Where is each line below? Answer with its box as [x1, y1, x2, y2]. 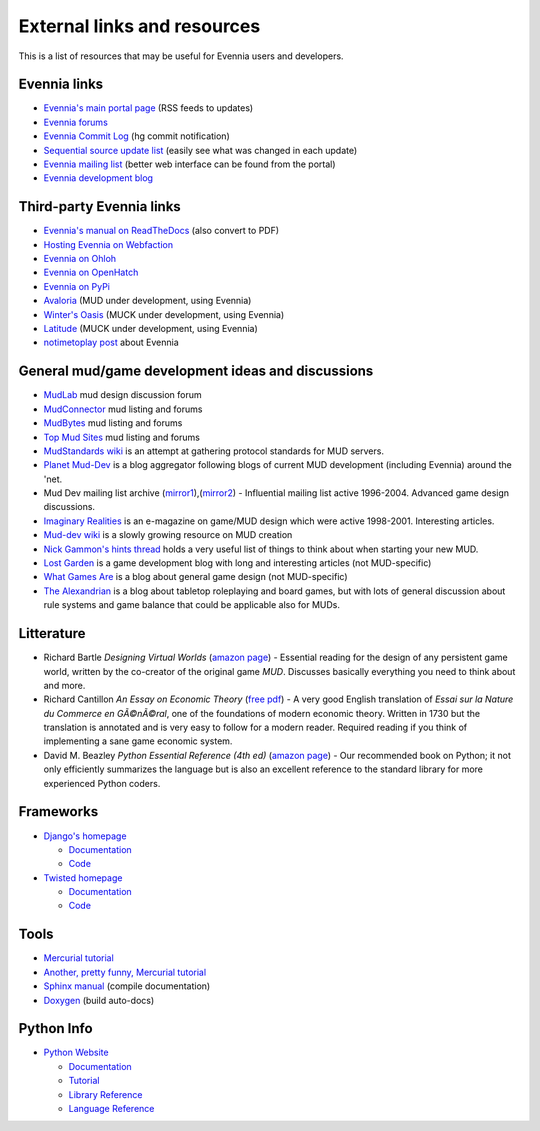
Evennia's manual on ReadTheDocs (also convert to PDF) [43, 225, 280, 237]
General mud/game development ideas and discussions [18, 363, 374, 380]
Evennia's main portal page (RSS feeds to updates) [43, 102, 254, 114]
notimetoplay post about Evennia [43, 336, 179, 349]
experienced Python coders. [43, 777, 161, 789]
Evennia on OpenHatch [43, 266, 139, 279]
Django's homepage [43, 830, 127, 842]
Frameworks [18, 803, 99, 820]
